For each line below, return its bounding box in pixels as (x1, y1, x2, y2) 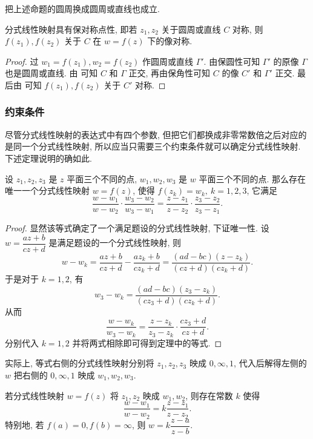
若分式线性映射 (5, 389, 64, 401)
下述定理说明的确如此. (5, 151, 92, 164)
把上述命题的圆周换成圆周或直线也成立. (5, 2, 160, 15)
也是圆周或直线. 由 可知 (5, 67, 98, 79)
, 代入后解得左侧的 (234, 357, 307, 369)
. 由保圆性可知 (203, 54, 260, 67)
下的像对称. (147, 35, 193, 47)
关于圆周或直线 (161, 22, 221, 35)
